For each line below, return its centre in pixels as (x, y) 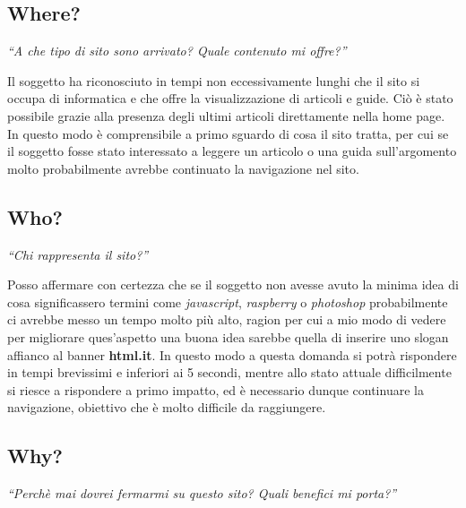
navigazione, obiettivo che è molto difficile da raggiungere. (167, 407)
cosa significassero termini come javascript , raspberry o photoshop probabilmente (228, 301)
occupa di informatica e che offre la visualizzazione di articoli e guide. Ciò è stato (230, 98)
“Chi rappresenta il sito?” (78, 254)
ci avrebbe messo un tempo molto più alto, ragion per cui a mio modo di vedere (227, 319)
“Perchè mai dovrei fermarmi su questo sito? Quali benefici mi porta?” (202, 493)
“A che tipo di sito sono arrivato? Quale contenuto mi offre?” (177, 51)
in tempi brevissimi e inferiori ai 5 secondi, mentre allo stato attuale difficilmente (229, 372)
